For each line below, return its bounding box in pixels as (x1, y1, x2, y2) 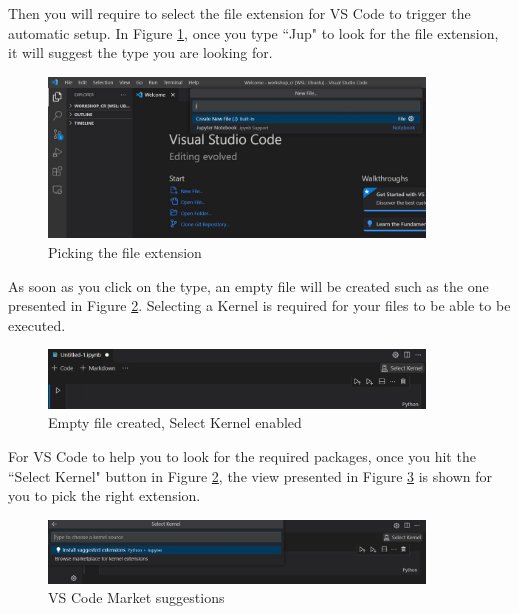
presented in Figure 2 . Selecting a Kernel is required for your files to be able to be (8, 295, 511, 316)
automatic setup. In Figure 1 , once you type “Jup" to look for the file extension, (8, 22, 499, 43)
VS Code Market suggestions (48, 587, 225, 608)
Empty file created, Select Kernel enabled (48, 412, 302, 433)
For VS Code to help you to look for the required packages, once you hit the (8, 446, 476, 466)
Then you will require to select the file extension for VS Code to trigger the (8, 3, 471, 23)
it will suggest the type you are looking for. (8, 42, 273, 63)
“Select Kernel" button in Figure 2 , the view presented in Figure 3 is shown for (8, 465, 493, 486)
